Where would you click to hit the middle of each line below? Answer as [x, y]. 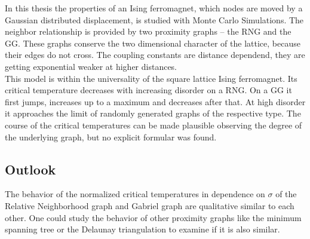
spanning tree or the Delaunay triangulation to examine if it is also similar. [142, 229]
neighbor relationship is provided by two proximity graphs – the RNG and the [148, 31]
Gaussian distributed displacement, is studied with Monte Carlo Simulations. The [154, 19]
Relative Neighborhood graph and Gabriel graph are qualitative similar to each [150, 205]
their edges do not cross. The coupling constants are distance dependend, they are [155, 55]
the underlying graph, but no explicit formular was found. [111, 137]
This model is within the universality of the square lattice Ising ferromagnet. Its [151, 78]
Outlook [30, 169]
